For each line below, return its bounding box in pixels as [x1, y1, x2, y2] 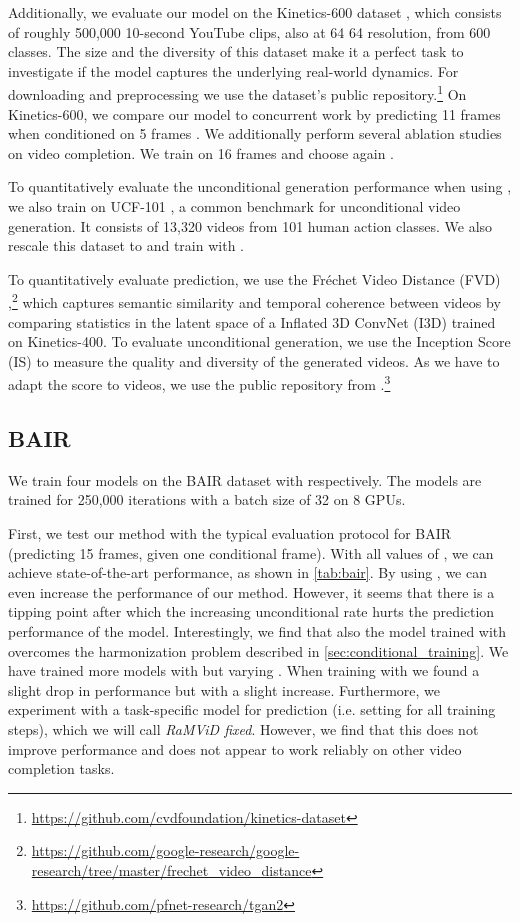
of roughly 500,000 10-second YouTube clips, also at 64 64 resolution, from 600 [8, 21, 491, 42]
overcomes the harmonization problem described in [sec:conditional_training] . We [8, 640, 509, 661]
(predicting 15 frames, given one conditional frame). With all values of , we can [8, 542, 494, 563]
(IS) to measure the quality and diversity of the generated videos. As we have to [8, 350, 500, 371]
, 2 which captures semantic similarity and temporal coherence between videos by [8, 289, 501, 313]
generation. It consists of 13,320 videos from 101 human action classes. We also [8, 215, 493, 236]
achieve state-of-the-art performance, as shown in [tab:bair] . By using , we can [8, 562, 487, 583]
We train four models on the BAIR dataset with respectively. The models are [8, 469, 482, 490]
